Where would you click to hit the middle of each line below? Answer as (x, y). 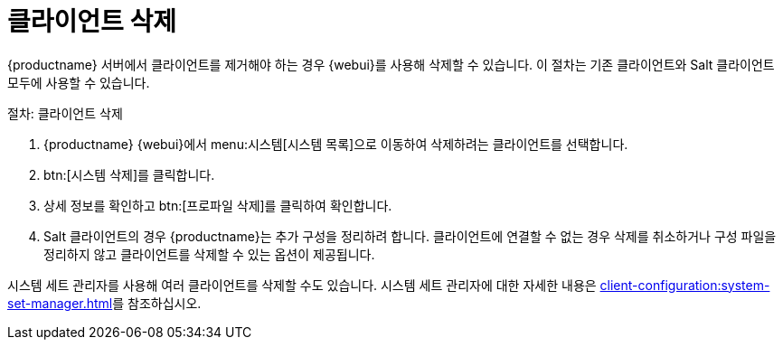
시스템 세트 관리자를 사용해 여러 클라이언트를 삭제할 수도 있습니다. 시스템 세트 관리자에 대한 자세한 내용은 (302, 285)
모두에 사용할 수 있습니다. (79, 82)
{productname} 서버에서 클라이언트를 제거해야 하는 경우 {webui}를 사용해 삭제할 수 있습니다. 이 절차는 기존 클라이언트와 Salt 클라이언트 (391, 64)
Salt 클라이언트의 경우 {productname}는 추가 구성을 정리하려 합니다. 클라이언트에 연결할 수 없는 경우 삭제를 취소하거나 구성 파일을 (410, 236)
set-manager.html (60, 303)
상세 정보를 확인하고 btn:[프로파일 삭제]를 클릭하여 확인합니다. (218, 205)
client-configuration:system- (685, 285)
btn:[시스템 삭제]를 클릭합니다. (129, 174)
